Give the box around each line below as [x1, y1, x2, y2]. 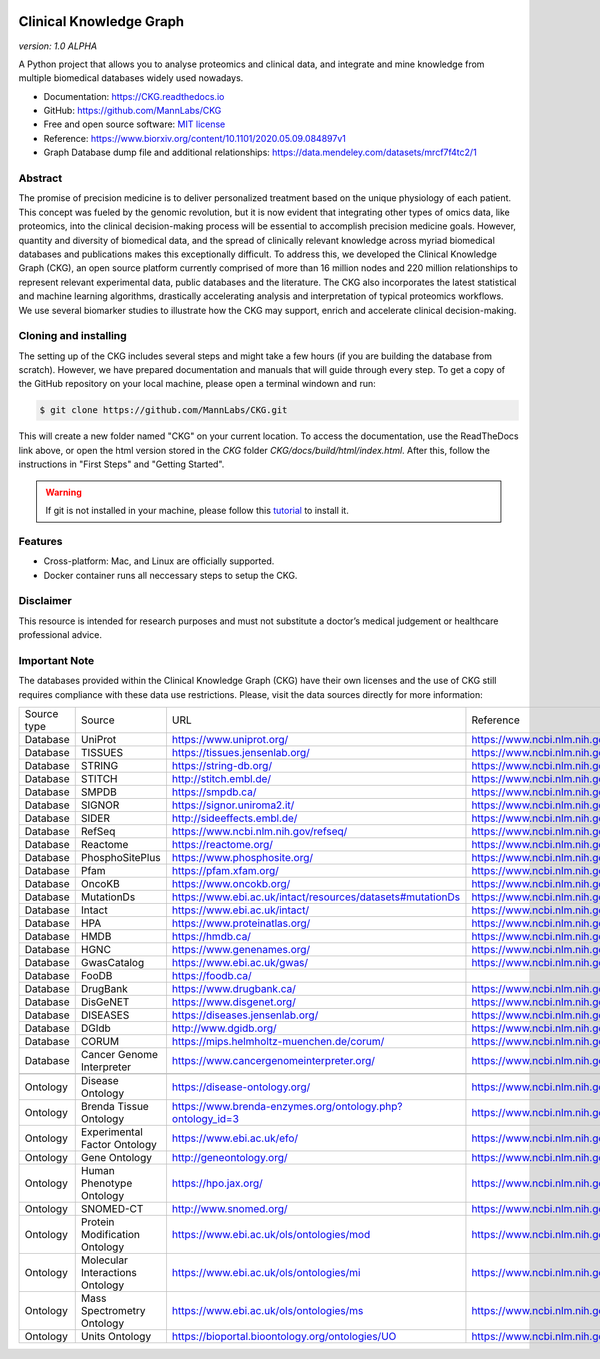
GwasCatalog [80, 955, 145, 969]
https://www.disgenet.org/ [171, 995, 297, 1009]
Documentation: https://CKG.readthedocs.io [43, 90, 225, 102]
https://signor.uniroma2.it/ [171, 798, 295, 812]
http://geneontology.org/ [171, 1150, 288, 1164]
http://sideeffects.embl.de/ [171, 811, 298, 825]
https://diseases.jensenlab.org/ [171, 1008, 319, 1022]
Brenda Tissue [80, 1099, 149, 1113]
